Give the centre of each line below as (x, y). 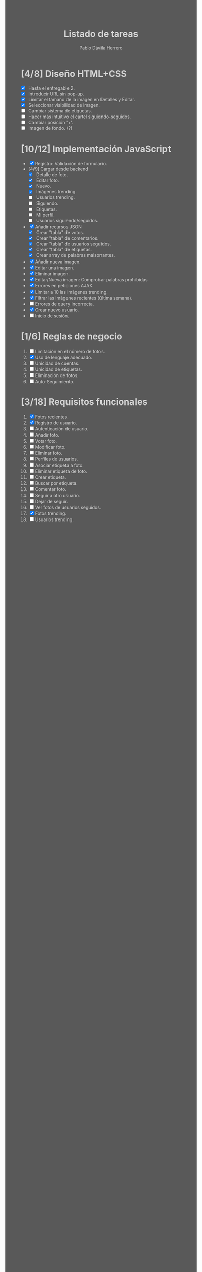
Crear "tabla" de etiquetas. (64, 249)
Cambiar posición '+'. (50, 123)
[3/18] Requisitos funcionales (84, 402)
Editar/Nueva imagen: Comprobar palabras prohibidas (91, 280)
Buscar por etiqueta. (56, 483)
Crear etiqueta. (50, 477)
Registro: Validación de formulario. (71, 164)
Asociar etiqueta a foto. (59, 465)
